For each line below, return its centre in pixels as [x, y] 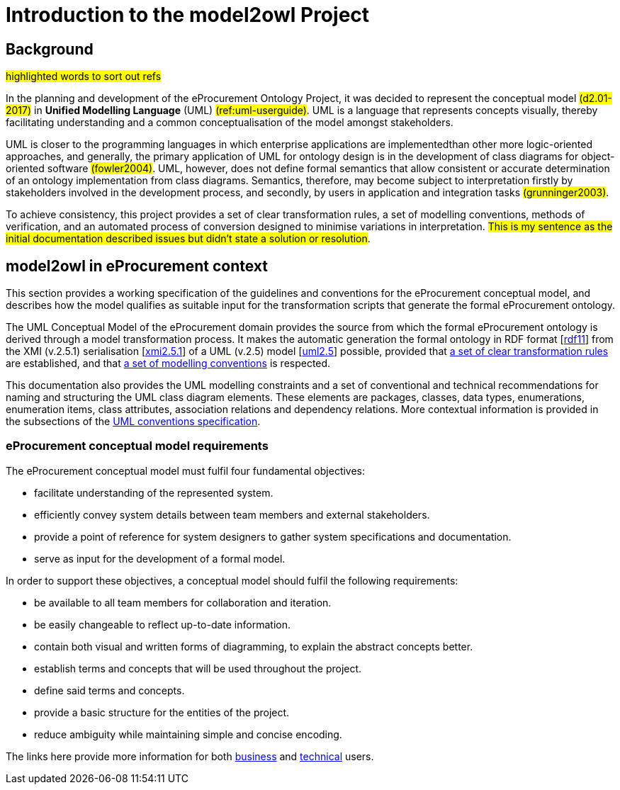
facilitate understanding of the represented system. [154, 492]
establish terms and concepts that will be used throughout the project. [198, 668]
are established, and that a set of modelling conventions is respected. [168, 363]
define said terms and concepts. [109, 690]
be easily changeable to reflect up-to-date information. [162, 624]
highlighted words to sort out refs [84, 77]
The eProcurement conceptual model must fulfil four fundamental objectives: [186, 470]
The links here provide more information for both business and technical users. [190, 756]
